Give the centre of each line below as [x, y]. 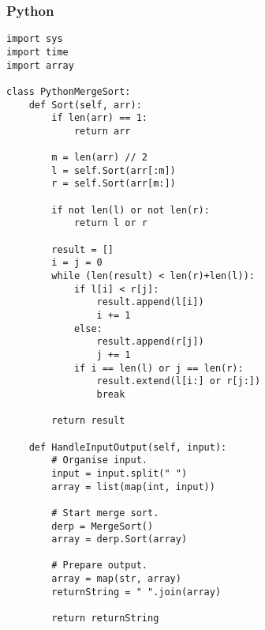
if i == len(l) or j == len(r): [159, 368]
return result [88, 421]
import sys [35, 39]
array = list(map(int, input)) [133, 487]
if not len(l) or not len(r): [131, 210]
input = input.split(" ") [119, 473]
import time [37, 52]
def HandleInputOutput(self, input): [128, 447]
